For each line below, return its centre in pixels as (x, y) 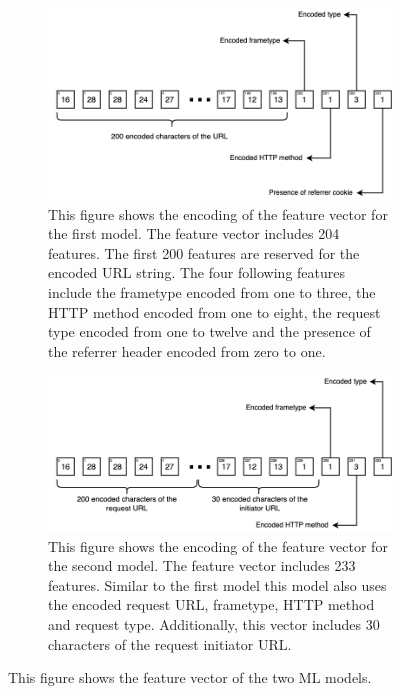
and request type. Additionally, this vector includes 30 (214, 624)
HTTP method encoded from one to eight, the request (214, 311)
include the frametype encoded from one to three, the (212, 291)
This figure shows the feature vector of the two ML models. (190, 677)
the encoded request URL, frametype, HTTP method (211, 604)
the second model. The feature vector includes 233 (202, 565)
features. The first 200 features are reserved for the (204, 252)
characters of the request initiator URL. (170, 643)
